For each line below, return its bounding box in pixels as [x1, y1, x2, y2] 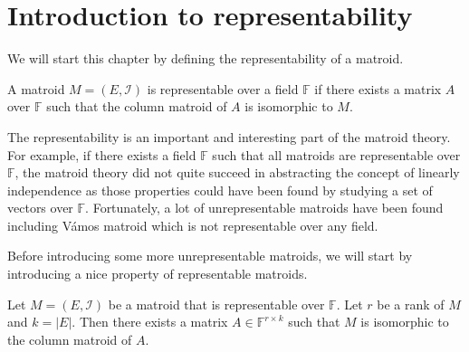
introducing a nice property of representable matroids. [7, 264, 308, 283]
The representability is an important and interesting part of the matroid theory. [7, 127, 451, 146]
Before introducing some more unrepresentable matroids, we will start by [7, 246, 413, 265]
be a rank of [377, 294, 445, 313]
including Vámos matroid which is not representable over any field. [7, 215, 378, 234]
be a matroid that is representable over [108, 294, 325, 313]
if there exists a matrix [314, 79, 442, 98]
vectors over [7, 198, 73, 217]
